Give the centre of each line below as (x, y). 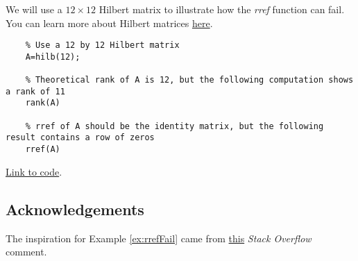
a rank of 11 (35, 91)
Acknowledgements (75, 209)
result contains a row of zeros (80, 138)
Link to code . (34, 171)
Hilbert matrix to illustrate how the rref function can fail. (222, 9)
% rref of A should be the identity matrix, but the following (174, 126)
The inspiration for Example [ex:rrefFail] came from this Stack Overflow (159, 238)
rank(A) (43, 103)
